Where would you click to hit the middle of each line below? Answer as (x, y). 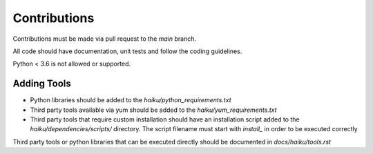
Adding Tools (42, 84)
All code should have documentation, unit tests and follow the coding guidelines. (127, 51)
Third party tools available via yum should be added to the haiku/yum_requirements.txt (153, 110)
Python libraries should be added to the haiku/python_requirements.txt (131, 100)
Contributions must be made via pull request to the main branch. (105, 39)
